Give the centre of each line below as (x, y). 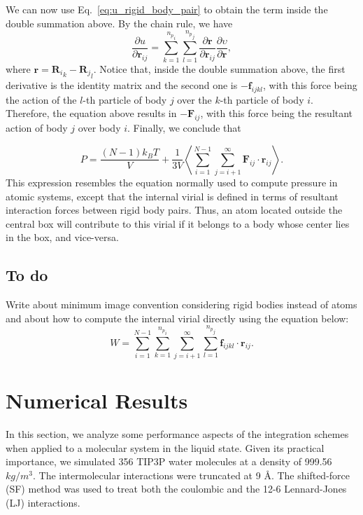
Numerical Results (97, 400)
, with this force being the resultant (277, 113)
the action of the (41, 99)
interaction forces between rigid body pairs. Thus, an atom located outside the (174, 210)
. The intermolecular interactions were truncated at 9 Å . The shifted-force (191, 475)
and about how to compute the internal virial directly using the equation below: (177, 318)
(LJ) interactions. (43, 502)
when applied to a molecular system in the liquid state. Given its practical (165, 447)
